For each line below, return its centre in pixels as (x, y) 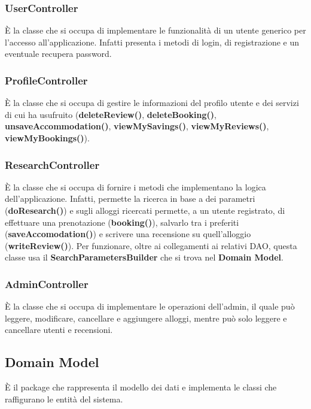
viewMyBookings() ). (47, 138)
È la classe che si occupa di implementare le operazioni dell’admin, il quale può (150, 306)
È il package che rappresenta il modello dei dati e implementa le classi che (141, 387)
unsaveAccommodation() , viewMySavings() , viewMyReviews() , (137, 126)
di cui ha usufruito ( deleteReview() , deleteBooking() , (111, 114)
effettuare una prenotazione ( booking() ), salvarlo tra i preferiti (122, 222)
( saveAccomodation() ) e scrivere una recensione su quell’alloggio (128, 234)
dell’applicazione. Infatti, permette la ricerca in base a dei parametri (130, 199)
